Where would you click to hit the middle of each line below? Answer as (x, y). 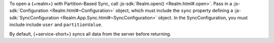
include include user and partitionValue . (56, 24)
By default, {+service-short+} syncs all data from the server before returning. (90, 34)
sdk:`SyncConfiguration (34, 17)
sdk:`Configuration (29, 10)
